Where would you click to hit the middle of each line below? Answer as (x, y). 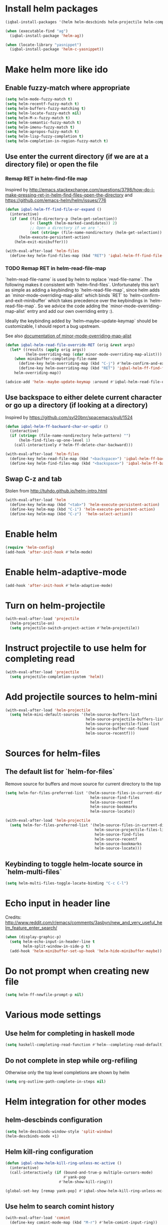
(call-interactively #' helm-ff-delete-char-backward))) (74, 445)
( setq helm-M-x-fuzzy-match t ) (38, 118)
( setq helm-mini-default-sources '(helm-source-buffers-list (75, 715)
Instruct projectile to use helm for (76, 648)
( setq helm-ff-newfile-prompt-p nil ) (44, 995)
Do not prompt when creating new (77, 971)
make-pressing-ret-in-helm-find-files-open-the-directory (64, 195)
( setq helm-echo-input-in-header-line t (52, 942)
